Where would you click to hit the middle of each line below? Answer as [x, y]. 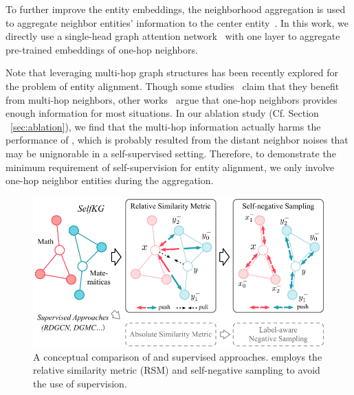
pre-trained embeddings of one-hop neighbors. [102, 49]
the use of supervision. [80, 383]
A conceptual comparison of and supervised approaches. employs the [178, 356]
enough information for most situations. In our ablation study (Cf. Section [162, 113]
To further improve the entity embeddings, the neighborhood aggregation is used [176, 9]
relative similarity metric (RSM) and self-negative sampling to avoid [177, 370]
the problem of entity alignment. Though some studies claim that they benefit [173, 86]
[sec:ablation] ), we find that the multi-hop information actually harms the [166, 126]
